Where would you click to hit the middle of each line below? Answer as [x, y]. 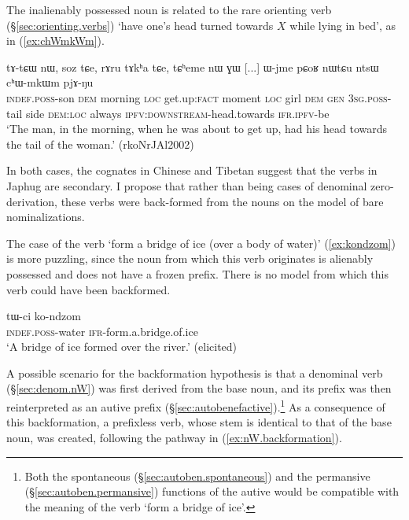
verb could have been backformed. [88, 289]
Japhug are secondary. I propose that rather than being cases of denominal [187, 185]
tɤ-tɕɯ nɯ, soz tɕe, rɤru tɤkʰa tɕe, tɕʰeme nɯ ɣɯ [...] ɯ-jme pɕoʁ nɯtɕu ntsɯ [193, 66]
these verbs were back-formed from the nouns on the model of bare [222, 201]
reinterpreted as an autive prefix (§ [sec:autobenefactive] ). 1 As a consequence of [196, 406]
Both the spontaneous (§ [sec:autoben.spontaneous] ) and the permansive [197, 476]
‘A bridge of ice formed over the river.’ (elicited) [122, 347]
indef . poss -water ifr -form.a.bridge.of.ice [102, 331]
